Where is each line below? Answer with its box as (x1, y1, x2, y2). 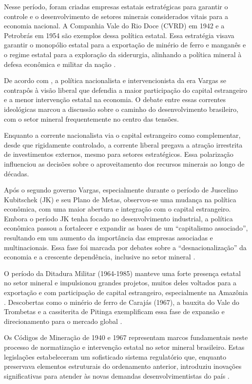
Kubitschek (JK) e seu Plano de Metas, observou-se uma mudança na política (4, 194, 236, 204)
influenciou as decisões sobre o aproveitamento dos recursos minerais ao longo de (4, 158, 245, 169)
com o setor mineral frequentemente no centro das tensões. (4, 113, 179, 124)
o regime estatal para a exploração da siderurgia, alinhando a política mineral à (4, 49, 242, 59)
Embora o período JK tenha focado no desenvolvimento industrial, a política (4, 213, 233, 223)
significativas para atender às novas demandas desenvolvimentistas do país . (4, 370, 230, 381)
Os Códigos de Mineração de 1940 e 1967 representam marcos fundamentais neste (4, 332, 248, 342)
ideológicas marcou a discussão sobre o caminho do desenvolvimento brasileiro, (4, 104, 238, 114)
